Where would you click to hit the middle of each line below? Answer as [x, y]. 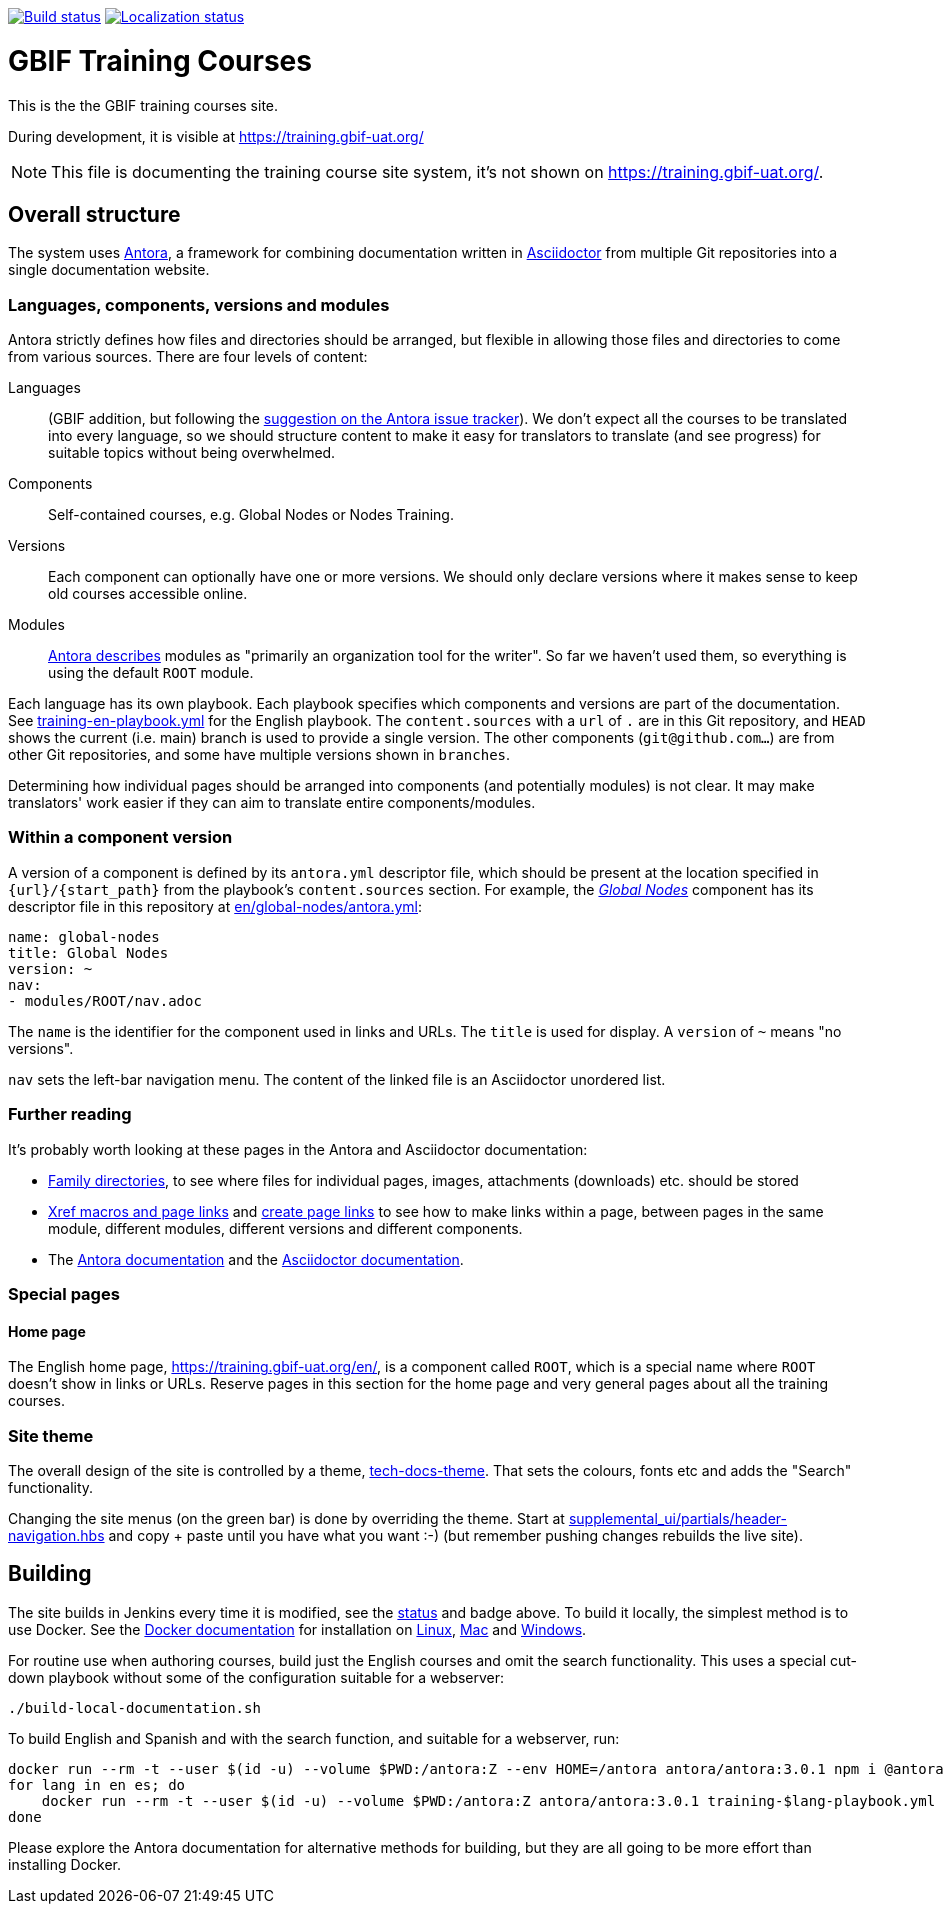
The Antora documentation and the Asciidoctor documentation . [256, 1259]
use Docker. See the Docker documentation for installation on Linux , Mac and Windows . [297, 1629]
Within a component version [120, 837]
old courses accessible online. [148, 594]
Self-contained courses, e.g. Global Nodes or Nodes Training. [251, 515]
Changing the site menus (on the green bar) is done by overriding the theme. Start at [286, 1518]
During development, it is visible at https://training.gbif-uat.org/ [216, 136]
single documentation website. [109, 270]
